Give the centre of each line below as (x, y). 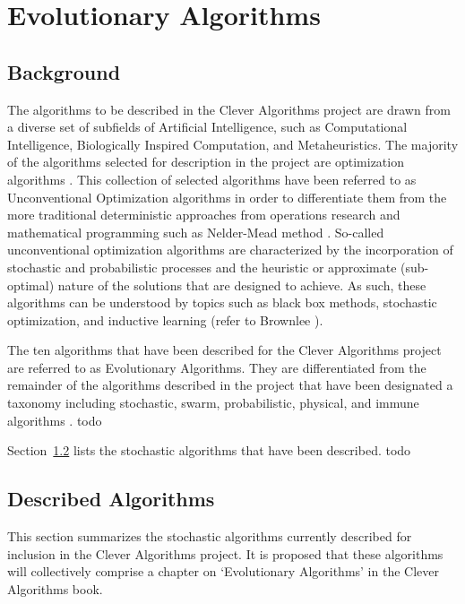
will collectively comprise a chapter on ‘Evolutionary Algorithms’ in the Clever (223, 571)
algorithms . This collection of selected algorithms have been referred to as (212, 179)
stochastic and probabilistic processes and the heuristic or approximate (202, 267)
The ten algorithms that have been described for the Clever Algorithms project (224, 350)
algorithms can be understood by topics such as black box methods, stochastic (222, 302)
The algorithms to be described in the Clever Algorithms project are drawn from (229, 109)
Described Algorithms (111, 499)
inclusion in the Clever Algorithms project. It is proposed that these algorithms (225, 553)
